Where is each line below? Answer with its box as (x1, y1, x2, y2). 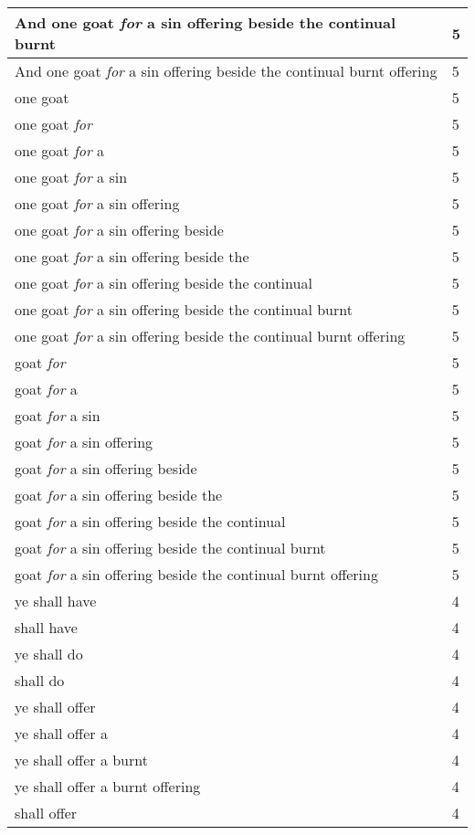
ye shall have (15, 590, 97, 611)
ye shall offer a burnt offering (15, 776, 201, 797)
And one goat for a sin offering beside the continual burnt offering (15, 60, 438, 81)
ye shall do (15, 643, 83, 664)
